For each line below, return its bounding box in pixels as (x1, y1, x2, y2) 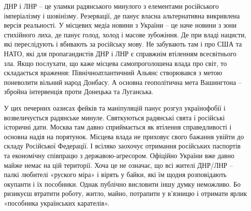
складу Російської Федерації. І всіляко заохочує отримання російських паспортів (4, 141, 241, 151)
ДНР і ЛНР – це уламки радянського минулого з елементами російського (4, 1, 219, 11)
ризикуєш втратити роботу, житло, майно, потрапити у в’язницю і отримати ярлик (4, 188, 247, 198)
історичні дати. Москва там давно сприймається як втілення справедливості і (4, 122, 232, 132)
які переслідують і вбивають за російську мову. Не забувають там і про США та (4, 39, 242, 49)
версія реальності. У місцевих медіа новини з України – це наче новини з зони (4, 20, 237, 30)
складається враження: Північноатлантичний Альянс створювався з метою (4, 67, 222, 78)
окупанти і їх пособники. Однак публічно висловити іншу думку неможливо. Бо (4, 179, 241, 189)
